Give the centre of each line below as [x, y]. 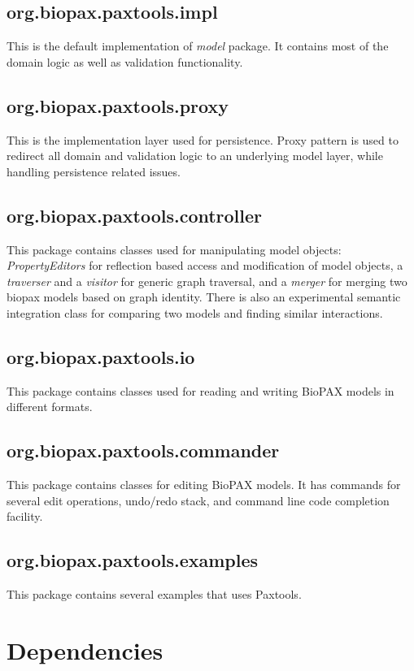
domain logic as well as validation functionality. [125, 61]
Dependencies [85, 649]
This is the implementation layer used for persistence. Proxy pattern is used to [203, 139]
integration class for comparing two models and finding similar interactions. [195, 312]
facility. [25, 516]
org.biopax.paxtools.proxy [118, 105]
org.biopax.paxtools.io [101, 356]
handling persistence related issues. [94, 171]
